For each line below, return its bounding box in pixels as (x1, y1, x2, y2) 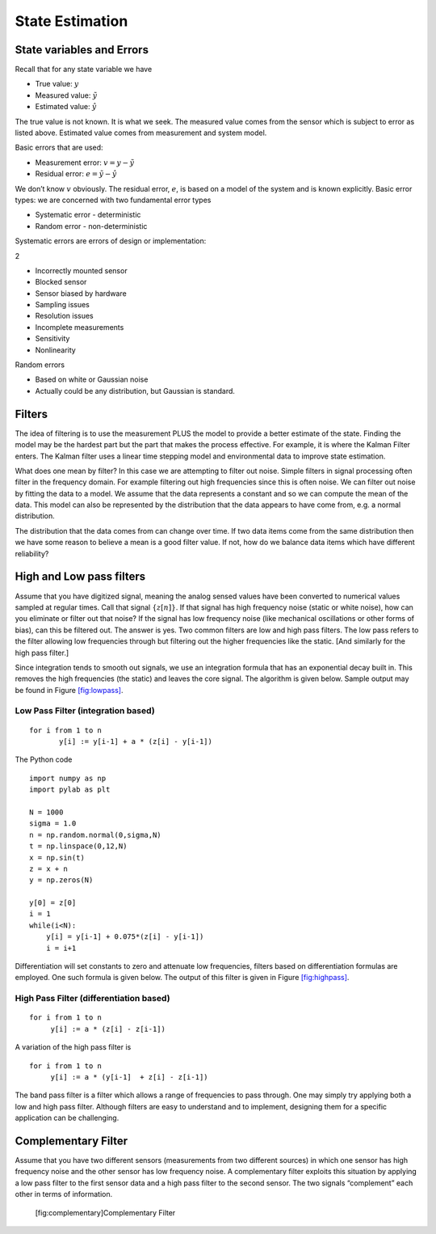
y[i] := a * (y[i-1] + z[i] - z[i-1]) (50, 1072, 209, 1081)
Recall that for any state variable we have (15, 65, 153, 74)
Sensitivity (35, 334, 70, 344)
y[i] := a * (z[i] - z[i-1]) (50, 1024, 166, 1033)
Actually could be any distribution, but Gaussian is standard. (35, 386, 236, 395)
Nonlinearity (35, 344, 76, 355)
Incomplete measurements (35, 322, 124, 332)
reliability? (15, 548, 49, 558)
